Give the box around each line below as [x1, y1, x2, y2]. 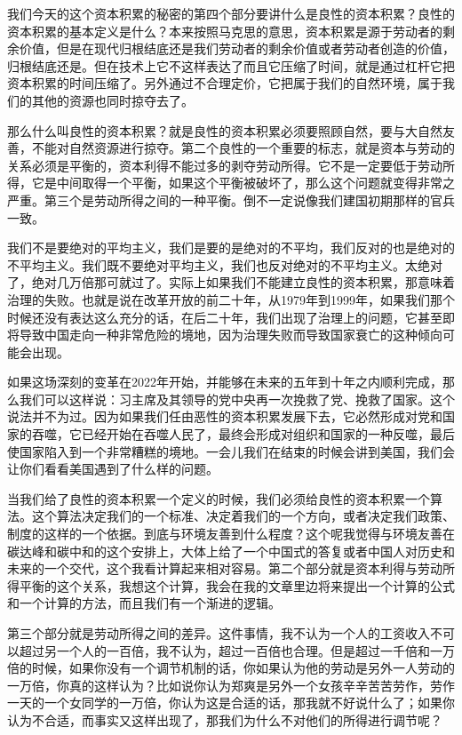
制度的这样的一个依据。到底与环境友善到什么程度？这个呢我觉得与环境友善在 [7, 524, 455, 543]
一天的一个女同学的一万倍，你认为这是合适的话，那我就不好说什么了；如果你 [7, 693, 455, 712]
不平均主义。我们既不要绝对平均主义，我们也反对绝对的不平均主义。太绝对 [7, 255, 442, 274]
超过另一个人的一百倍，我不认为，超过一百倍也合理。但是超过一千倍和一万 [19, 641, 455, 659]
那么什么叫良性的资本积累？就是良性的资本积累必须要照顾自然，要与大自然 [7, 121, 442, 140]
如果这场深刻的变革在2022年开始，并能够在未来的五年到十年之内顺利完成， [7, 372, 442, 391]
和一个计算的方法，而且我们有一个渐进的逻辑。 [7, 594, 281, 612]
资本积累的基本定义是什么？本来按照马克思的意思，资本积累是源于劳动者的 [7, 21, 442, 40]
